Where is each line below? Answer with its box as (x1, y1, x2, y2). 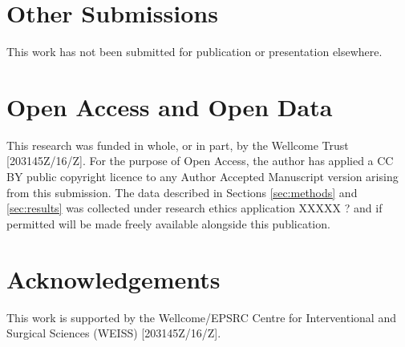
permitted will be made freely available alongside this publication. (6, 215, 330, 232)
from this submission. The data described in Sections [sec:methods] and (6, 184, 358, 200)
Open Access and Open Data (6, 90, 333, 123)
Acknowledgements (6, 262, 221, 295)
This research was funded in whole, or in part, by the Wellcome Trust (6, 136, 349, 153)
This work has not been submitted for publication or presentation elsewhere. (6, 43, 383, 60)
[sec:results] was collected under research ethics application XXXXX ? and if (6, 200, 383, 216)
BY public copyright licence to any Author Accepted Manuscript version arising (6, 168, 399, 185)
